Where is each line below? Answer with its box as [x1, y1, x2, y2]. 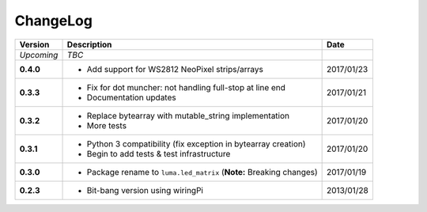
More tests [86, 119, 127, 131]
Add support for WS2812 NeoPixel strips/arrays [86, 63, 264, 74]
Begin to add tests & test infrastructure [86, 148, 231, 159]
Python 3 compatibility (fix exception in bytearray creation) [86, 138, 306, 150]
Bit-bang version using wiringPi [86, 184, 203, 195]
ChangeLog [14, 12, 93, 29]
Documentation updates [86, 92, 177, 103]
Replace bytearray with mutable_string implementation [86, 110, 290, 121]
